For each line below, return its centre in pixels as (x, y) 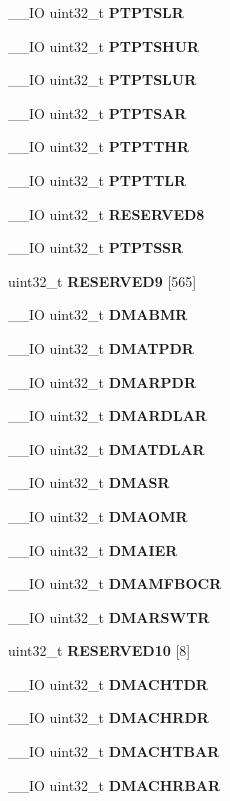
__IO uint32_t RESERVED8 (106, 213)
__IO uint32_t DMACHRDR (108, 717)
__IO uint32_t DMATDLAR (106, 448)
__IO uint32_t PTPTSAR (97, 112)
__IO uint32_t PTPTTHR (99, 146)
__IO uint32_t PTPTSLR (96, 12)
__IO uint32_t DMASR (89, 482)
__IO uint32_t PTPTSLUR (102, 79)
